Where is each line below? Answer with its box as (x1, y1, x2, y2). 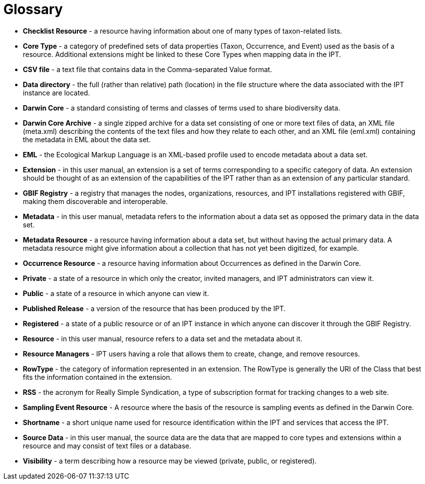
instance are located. (23, 88, 90, 97)
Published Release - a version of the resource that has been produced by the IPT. (23, 304, 286, 313)
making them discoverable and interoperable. (23, 197, 168, 205)
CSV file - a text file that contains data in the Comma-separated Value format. (23, 65, 272, 74)
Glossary (3, 1, 63, 18)
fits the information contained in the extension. (23, 372, 172, 381)
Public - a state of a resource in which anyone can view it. (23, 289, 209, 298)
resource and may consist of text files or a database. (23, 441, 192, 450)
